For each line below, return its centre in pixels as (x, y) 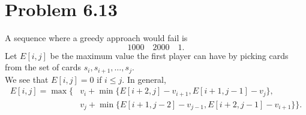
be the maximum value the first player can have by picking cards (169, 55)
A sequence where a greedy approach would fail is (96, 38)
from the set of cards (43, 67)
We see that (27, 79)
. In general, (144, 79)
